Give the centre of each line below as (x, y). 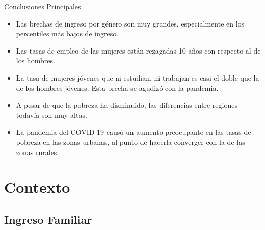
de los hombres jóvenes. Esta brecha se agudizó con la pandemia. (117, 87)
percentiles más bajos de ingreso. (67, 33)
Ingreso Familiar (48, 219)
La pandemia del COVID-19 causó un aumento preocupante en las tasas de (134, 132)
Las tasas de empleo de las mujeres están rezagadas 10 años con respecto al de (138, 50)
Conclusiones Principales (43, 6)
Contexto (37, 187)
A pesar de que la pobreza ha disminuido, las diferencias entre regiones (127, 105)
